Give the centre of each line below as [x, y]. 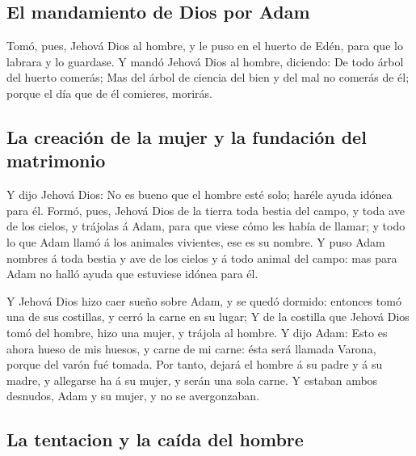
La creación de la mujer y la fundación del [187, 136]
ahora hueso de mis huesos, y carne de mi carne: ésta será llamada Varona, [191, 348]
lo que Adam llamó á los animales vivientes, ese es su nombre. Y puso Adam [196, 241]
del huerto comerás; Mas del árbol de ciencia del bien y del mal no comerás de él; [208, 77]
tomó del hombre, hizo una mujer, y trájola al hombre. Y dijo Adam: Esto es [197, 332]
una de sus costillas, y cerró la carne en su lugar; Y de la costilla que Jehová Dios [208, 317]
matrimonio [56, 160]
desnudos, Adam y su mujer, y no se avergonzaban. [133, 396]
